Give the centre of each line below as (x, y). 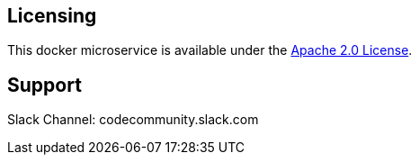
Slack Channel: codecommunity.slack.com (133, 120)
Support (45, 85)
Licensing (52, 16)
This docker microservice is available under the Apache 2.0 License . (210, 50)
